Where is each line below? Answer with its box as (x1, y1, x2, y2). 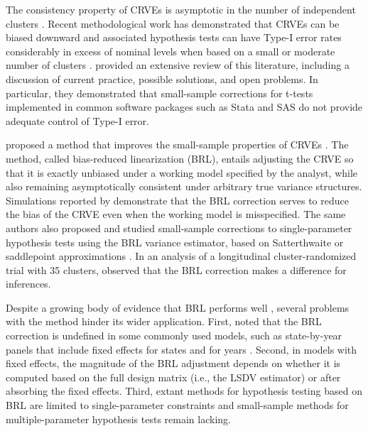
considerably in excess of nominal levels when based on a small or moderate (6, 43, 335, 58)
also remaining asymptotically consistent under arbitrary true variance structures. (6, 179, 362, 194)
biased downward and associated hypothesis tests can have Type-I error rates (6, 30, 342, 45)
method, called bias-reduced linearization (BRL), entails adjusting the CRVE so (6, 151, 354, 165)
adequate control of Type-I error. (6, 113, 149, 128)
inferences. (6, 276, 51, 291)
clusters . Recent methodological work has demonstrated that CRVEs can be (6, 16, 340, 31)
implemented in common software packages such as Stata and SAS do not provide (6, 99, 363, 114)
